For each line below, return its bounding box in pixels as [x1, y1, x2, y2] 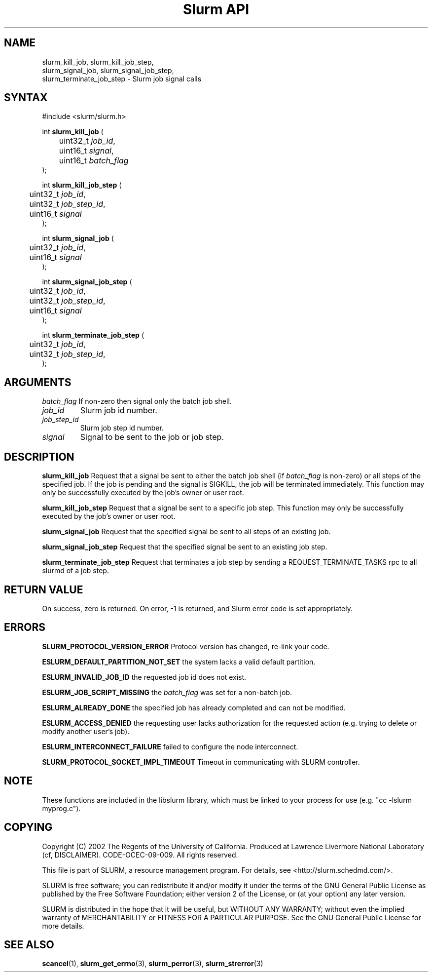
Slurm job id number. [80, 405, 157, 416]
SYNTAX [4, 91, 48, 104]
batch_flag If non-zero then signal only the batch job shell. [42, 397, 232, 406]
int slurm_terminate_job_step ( [42, 331, 144, 340]
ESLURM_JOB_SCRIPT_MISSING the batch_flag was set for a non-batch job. [42, 688, 292, 697]
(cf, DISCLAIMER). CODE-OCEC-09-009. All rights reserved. [42, 850, 238, 859]
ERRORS [4, 621, 46, 634]
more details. [42, 921, 84, 930]
